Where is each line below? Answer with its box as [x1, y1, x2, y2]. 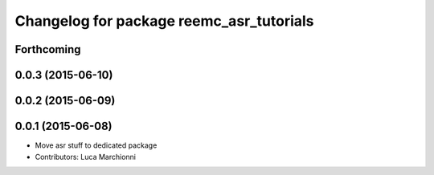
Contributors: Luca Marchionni [35, 152, 137, 161]
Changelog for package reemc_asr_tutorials [14, 12, 314, 30]
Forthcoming [14, 43, 81, 56]
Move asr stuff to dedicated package [35, 140, 158, 150]
